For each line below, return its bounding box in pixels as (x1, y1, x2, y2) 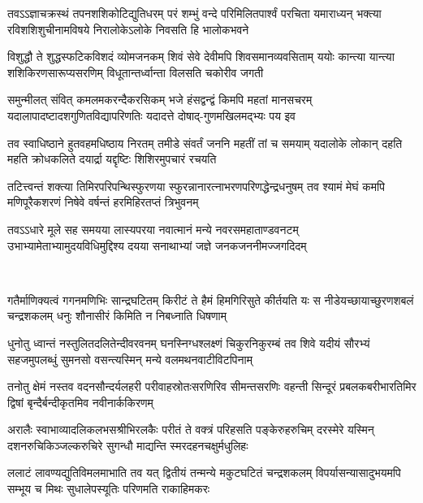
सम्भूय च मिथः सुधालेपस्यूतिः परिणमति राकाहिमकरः (7, 480, 210, 497)
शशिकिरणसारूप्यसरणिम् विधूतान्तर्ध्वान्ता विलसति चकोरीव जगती (7, 63, 264, 80)
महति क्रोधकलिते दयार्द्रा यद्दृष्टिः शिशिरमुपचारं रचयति (7, 150, 217, 167)
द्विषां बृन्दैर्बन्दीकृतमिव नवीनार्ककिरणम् (7, 393, 153, 410)
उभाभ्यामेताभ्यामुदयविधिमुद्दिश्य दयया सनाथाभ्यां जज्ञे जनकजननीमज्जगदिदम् (7, 236, 307, 254)
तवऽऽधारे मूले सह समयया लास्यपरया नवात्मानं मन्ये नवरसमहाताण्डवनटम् (7, 220, 299, 237)
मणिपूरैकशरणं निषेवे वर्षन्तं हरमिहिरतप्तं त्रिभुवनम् (7, 193, 199, 210)
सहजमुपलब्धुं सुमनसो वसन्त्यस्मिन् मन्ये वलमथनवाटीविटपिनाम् (7, 350, 253, 367)
